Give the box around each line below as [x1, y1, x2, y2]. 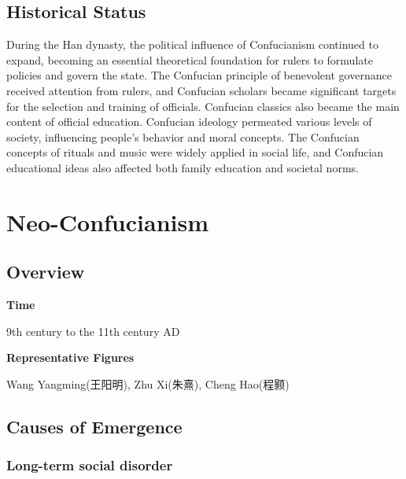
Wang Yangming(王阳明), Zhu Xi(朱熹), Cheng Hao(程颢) [6, 375, 290, 392]
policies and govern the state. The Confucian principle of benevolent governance [6, 67, 392, 83]
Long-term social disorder [6, 455, 173, 475]
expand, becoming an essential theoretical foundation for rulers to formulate [6, 51, 373, 68]
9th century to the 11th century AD [6, 322, 180, 339]
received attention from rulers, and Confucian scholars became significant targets [6, 82, 397, 98]
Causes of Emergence [6, 414, 183, 438]
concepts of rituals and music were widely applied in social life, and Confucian [6, 144, 384, 160]
